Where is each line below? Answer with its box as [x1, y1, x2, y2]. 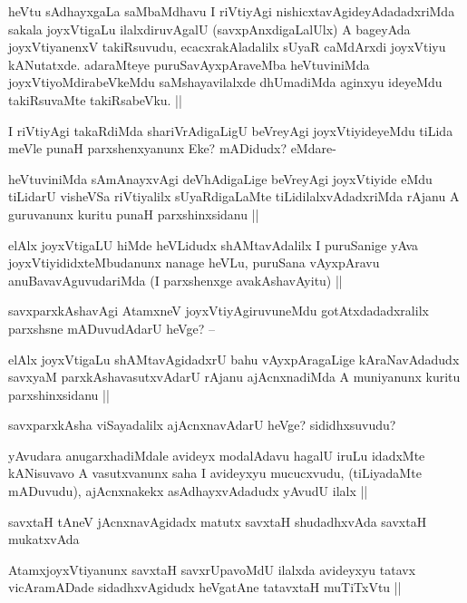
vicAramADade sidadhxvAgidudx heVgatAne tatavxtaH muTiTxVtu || [8, 578, 402, 597]
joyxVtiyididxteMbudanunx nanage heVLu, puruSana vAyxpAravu [8, 253, 380, 272]
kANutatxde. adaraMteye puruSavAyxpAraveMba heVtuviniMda [8, 54, 370, 73]
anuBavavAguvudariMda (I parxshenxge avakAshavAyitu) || [8, 270, 343, 289]
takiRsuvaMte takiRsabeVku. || [8, 90, 182, 109]
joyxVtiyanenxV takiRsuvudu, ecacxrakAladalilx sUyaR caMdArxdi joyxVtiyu [8, 37, 446, 56]
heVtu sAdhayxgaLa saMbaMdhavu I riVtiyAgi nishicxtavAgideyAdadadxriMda [8, 2, 455, 20]
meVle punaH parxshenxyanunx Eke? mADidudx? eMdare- [8, 139, 336, 158]
